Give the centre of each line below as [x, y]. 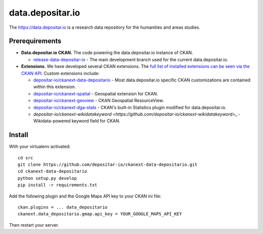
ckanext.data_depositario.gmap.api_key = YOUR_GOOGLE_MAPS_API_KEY [100, 214]
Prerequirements [35, 41]
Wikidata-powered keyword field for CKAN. [77, 121]
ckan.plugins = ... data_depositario [63, 207]
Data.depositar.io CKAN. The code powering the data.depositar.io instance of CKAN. [107, 53]
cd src [26, 158]
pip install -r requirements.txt [57, 185]
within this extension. [55, 87]
